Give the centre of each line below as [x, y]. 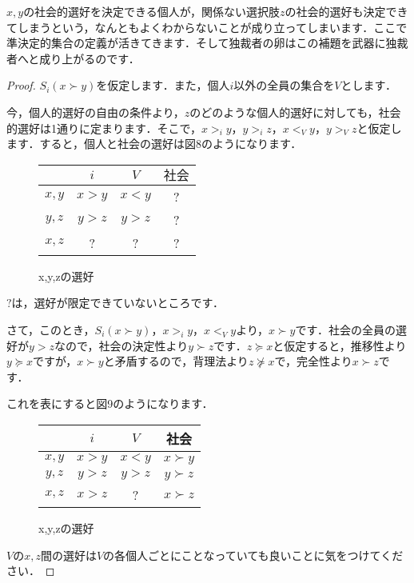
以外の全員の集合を [284, 85]
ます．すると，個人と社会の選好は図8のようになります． [154, 144]
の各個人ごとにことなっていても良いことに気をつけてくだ [253, 555]
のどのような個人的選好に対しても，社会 [295, 112]
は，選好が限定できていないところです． [118, 303]
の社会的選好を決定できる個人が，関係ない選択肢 [152, 11]
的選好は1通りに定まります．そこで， [104, 128]
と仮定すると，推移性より [340, 345]
